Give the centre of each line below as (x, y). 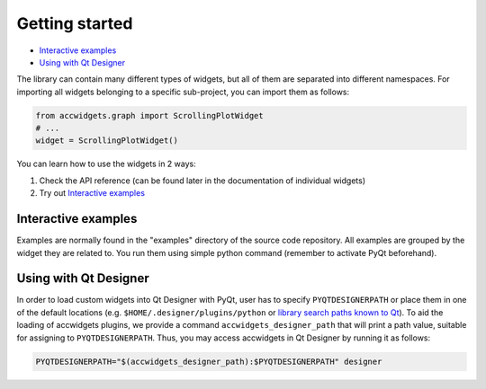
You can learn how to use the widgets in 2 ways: (107, 164)
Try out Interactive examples (92, 193)
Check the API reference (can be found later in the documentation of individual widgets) (202, 181)
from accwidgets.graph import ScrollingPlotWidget (150, 115)
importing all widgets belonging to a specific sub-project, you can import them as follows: (183, 92)
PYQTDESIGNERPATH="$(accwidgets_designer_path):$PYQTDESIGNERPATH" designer (209, 361)
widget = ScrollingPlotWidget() (107, 141)
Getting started (75, 23)
